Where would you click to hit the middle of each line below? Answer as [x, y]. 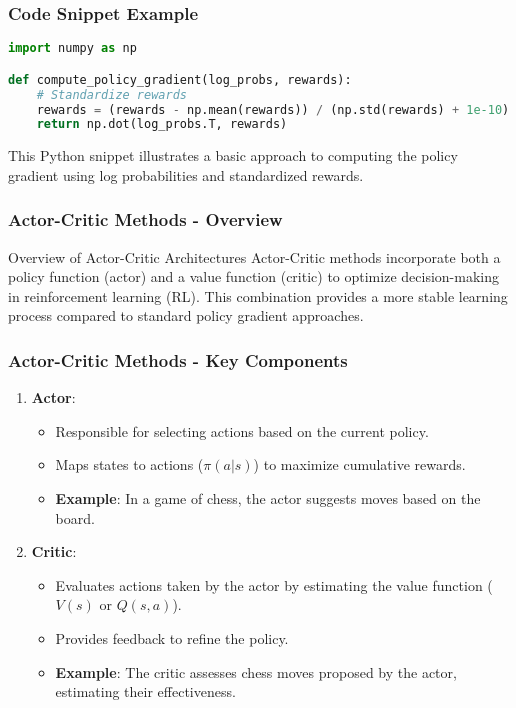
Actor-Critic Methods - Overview [145, 219]
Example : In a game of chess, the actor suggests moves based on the [268, 498]
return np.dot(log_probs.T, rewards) [162, 124]
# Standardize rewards [111, 94]
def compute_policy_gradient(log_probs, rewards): [180, 79]
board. [75, 517]
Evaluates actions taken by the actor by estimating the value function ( [274, 584]
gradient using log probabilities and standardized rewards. [186, 174]
